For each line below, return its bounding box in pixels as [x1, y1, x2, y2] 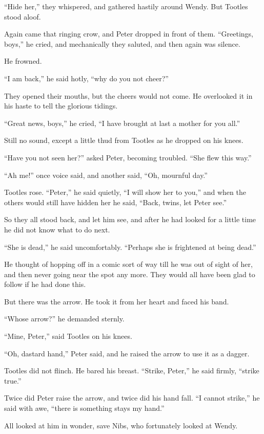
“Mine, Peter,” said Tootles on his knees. [4, 331, 132, 341]
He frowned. [4, 56, 42, 66]
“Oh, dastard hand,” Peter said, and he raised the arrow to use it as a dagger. [4, 348, 250, 358]
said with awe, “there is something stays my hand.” [4, 403, 165, 413]
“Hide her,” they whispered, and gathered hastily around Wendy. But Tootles [4, 1, 248, 11]
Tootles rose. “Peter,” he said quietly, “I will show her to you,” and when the [4, 187, 246, 197]
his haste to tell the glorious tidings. [4, 100, 118, 111]
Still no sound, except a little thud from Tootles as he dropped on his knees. [4, 135, 243, 146]
